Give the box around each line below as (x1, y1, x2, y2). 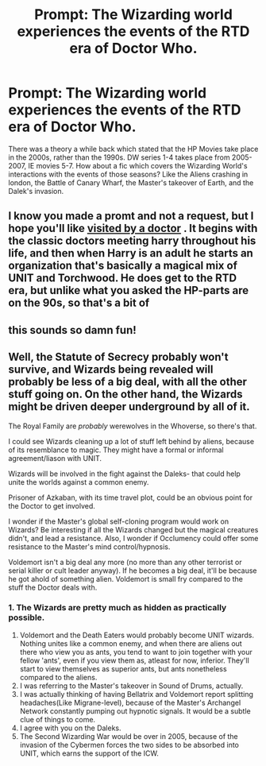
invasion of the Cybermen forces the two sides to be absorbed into (19, 740, 240, 749)
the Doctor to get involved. (8, 501, 95, 510)
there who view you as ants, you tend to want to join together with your (19, 647, 253, 656)
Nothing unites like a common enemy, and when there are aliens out (19, 638, 242, 648)
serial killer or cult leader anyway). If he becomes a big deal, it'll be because (8, 566, 257, 575)
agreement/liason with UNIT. (8, 453, 102, 462)
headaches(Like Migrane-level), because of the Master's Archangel (19, 698, 241, 707)
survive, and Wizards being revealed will (8, 363, 214, 377)
